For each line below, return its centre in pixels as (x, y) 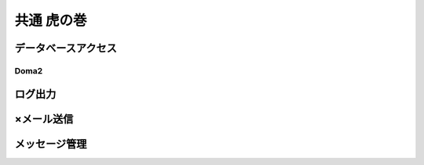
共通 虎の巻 (51, 20)
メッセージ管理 (51, 143)
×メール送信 (44, 118)
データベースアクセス (66, 48)
